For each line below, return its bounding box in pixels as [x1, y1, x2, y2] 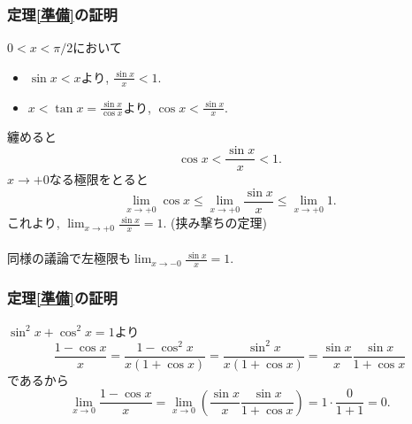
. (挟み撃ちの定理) [163, 213, 267, 232]
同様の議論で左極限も [7, 249, 131, 267]
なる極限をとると [49, 170, 149, 189]
